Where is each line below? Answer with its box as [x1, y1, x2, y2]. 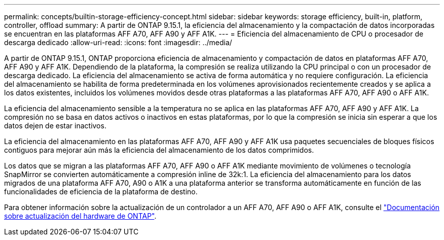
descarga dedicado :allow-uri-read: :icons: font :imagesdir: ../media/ [4, 38, 232, 47]
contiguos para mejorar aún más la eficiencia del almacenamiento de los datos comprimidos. [4, 146, 314, 154]
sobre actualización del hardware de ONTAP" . [4, 212, 157, 220]
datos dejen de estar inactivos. [4, 121, 106, 130]
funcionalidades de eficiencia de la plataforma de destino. [4, 187, 198, 196]
